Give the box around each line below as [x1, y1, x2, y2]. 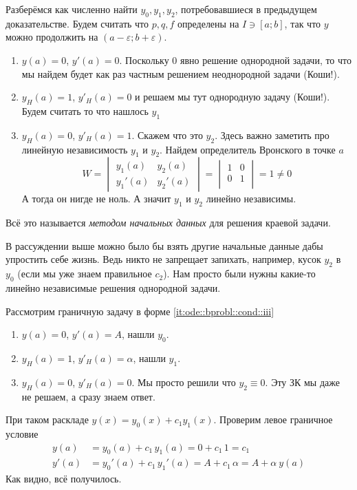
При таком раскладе [6, 412, 89, 427]
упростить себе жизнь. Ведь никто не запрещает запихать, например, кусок [6, 252, 321, 266]
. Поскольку [119, 52, 169, 67]
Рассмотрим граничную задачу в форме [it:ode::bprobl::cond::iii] [6, 303, 274, 318]
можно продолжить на [6, 30, 98, 44]
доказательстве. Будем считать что [6, 16, 149, 30]
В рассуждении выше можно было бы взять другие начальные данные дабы [6, 238, 323, 253]
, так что [284, 16, 321, 30]
